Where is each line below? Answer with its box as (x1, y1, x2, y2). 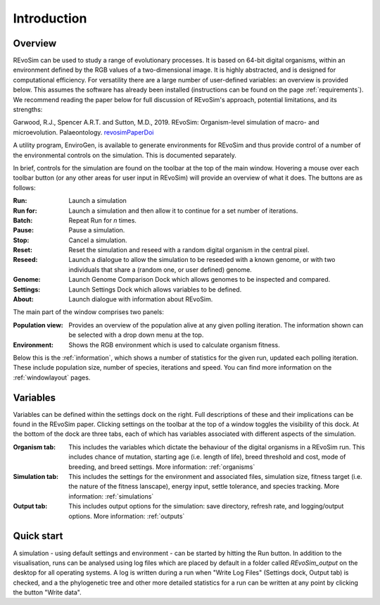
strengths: (13, 106, 43, 114)
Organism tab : (13, 442, 56, 451)
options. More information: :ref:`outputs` (68, 511, 185, 520)
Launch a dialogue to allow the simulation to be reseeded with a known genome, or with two (68, 256, 336, 264)
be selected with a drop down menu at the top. (68, 331, 204, 339)
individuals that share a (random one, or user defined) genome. (68, 265, 253, 274)
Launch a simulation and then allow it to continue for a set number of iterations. (68, 206, 298, 215)
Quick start (13, 530, 63, 542)
